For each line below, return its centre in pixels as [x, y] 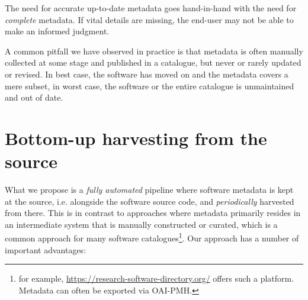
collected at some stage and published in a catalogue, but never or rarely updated [153, 62]
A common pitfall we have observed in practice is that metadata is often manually [154, 51]
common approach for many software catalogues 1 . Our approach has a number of [152, 237]
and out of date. [34, 97]
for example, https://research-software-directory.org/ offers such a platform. [156, 278]
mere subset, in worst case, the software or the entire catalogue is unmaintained [150, 86]
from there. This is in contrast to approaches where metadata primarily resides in [153, 213]
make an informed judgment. [57, 31]
